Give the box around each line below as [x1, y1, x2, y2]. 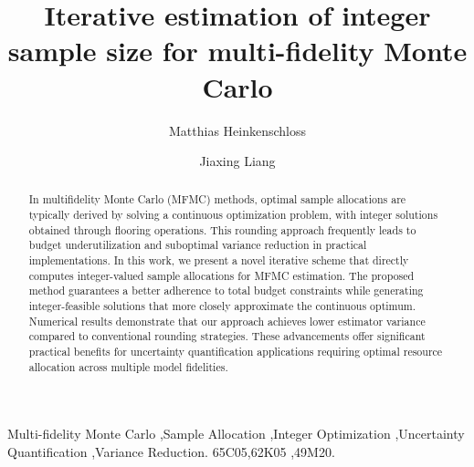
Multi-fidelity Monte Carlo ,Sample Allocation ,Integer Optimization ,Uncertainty [7, 424, 465, 443]
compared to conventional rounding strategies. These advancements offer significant [28, 328, 426, 344]
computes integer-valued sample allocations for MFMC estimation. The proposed [28, 267, 415, 283]
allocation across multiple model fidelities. [28, 358, 228, 374]
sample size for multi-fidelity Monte [7, 32, 468, 69]
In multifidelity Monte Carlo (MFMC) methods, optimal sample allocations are [28, 192, 406, 207]
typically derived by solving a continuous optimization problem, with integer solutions [28, 207, 438, 223]
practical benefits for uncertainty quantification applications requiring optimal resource [28, 344, 443, 359]
